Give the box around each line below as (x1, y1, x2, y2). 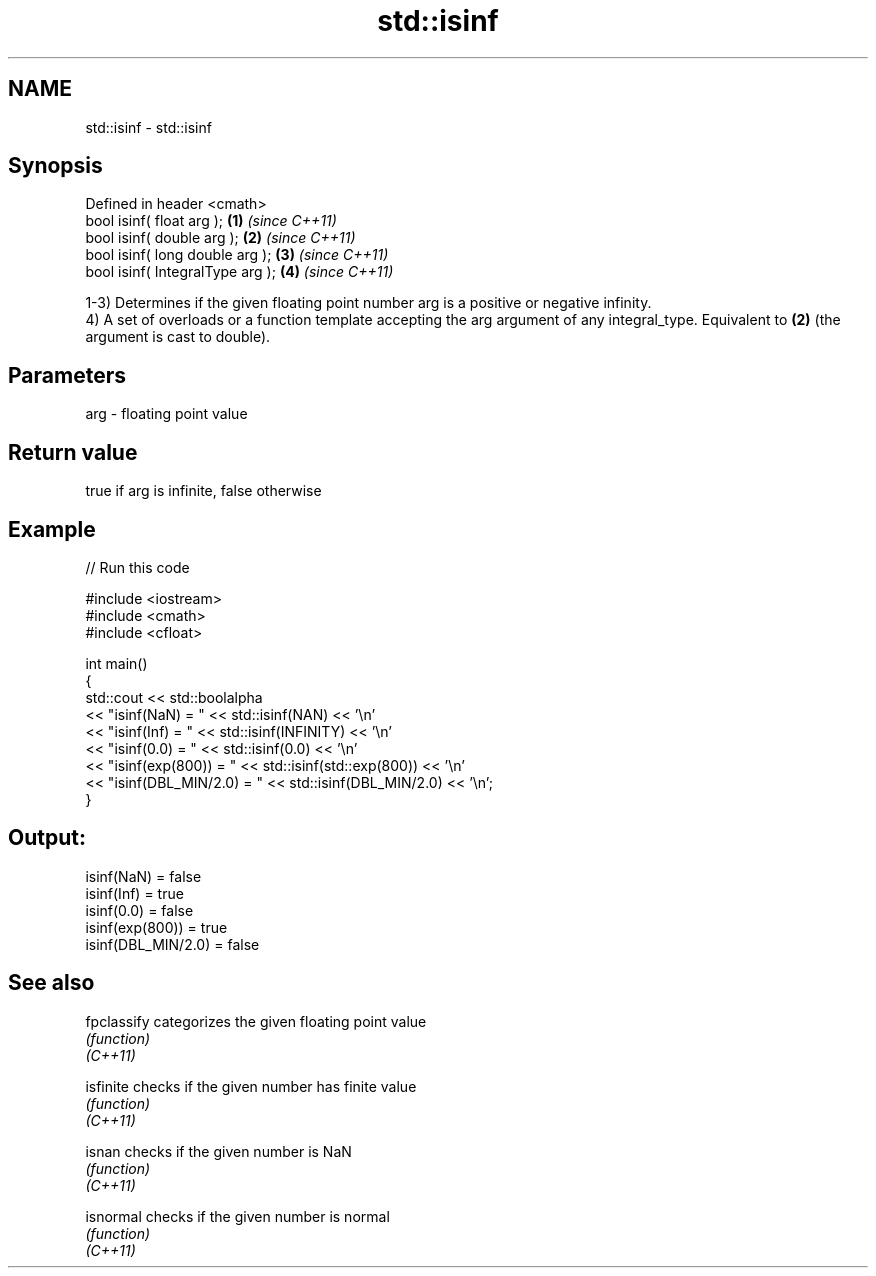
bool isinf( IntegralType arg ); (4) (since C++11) (85, 263, 394, 281)
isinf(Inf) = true (85, 884, 184, 902)
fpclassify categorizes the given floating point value (85, 1012, 427, 1030)
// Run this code (85, 558, 190, 576)
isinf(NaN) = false (85, 867, 202, 885)
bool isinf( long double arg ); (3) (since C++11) (85, 246, 389, 264)
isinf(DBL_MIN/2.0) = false (85, 935, 260, 953)
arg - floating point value (85, 405, 248, 423)
